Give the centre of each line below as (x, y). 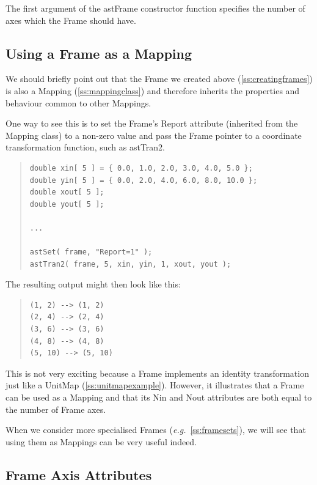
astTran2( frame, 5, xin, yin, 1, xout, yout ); (130, 264)
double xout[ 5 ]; (67, 192)
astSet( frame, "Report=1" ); (91, 252)
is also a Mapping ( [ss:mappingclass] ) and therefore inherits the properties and (153, 90)
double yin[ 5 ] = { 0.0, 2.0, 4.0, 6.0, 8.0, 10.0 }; (144, 180)
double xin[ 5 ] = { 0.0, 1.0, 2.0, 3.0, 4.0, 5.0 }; (141, 168)
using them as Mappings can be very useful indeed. (101, 441)
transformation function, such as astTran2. (86, 147)
